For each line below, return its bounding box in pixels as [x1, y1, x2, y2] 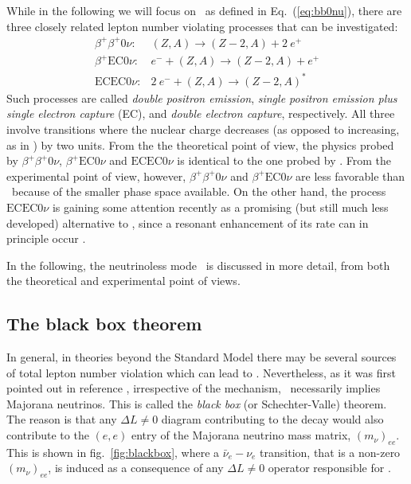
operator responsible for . [268, 459, 391, 476]
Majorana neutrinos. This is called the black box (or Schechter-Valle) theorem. [6, 395, 387, 412]
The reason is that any [6, 411, 117, 427]
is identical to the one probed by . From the [177, 152, 392, 169]
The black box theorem [6, 311, 202, 336]
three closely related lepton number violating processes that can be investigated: [6, 18, 398, 34]
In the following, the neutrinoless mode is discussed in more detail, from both [6, 256, 390, 273]
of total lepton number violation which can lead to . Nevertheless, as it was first [6, 364, 396, 381]
